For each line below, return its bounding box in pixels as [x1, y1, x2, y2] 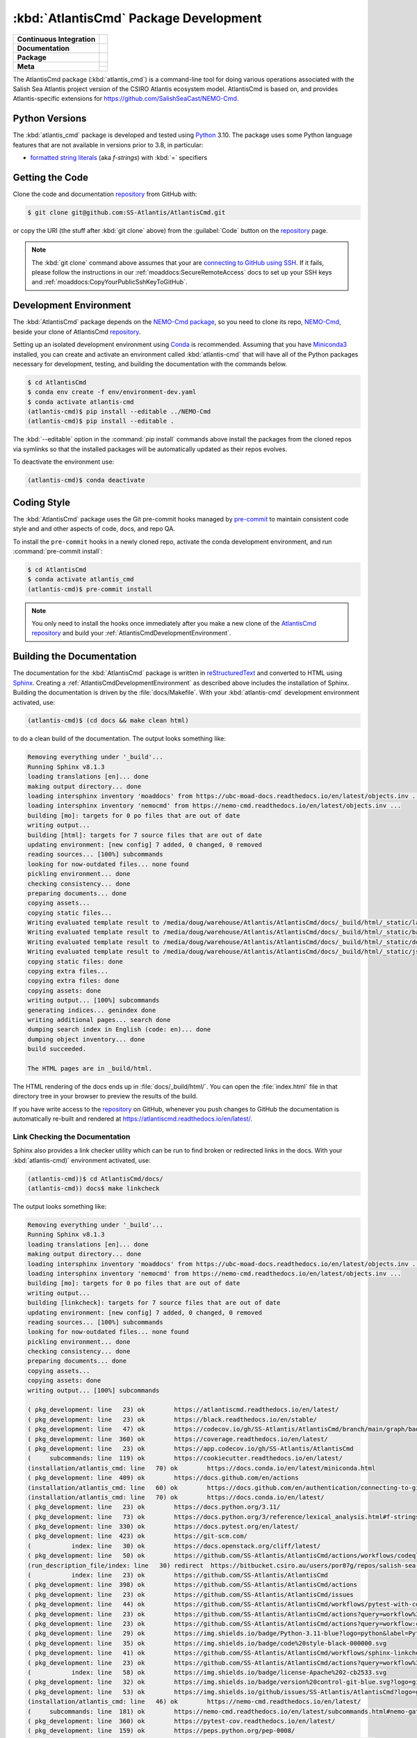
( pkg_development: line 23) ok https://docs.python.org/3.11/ [27, 1503, 281, 1511]
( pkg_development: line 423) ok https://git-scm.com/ [27, 1532, 248, 1540]
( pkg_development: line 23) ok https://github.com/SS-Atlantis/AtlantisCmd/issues [27, 1591, 354, 1598]
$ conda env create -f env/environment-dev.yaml [27, 388, 197, 396]
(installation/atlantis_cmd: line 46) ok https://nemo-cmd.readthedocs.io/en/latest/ [27, 1698, 361, 1706]
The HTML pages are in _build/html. [27, 1064, 153, 1072]
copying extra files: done [27, 977, 120, 985]
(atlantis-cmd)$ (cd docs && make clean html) [27, 717, 189, 724]
